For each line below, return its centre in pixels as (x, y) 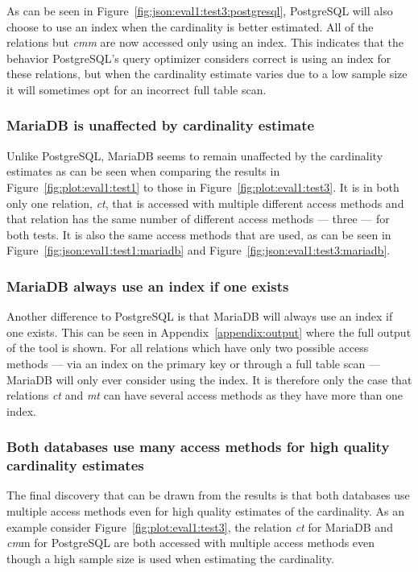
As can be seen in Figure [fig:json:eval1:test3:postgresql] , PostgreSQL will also (200, 10)
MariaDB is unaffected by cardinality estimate (161, 125)
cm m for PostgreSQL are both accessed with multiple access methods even (191, 543)
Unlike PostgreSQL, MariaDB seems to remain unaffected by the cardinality (195, 155)
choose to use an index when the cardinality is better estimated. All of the (190, 26)
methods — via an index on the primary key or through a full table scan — (193, 363)
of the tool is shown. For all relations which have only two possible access (188, 348)
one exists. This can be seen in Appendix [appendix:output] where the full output (209, 332)
